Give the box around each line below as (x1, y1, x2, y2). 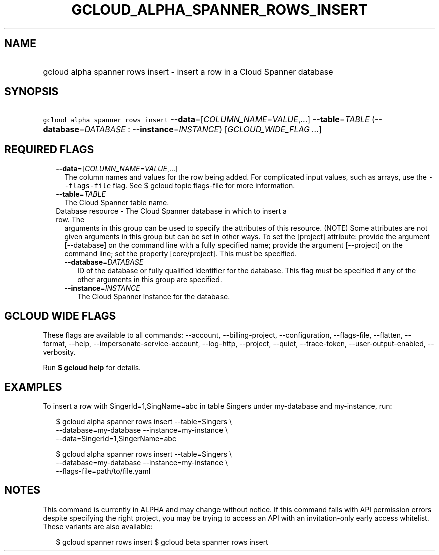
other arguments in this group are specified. (77, 275, 222, 284)
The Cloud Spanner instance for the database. (77, 292, 230, 301)
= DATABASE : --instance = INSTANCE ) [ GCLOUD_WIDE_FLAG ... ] (79, 124, 322, 135)
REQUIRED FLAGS (4, 143, 94, 156)
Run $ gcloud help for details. (43, 363, 141, 372)
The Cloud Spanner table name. (64, 198, 169, 207)
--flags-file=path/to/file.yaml (56, 466, 151, 475)
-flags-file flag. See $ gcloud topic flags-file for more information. (64, 181, 295, 190)
